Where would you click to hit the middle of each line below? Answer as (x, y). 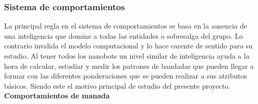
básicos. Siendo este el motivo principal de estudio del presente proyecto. (117, 85)
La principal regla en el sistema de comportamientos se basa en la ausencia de (126, 26)
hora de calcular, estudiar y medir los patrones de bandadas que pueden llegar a (129, 66)
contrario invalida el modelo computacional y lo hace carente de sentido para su (128, 46)
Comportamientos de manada (57, 96)
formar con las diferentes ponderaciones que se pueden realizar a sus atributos (126, 76)
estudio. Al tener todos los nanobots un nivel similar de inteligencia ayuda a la (127, 56)
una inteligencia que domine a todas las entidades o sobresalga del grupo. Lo (124, 35)
